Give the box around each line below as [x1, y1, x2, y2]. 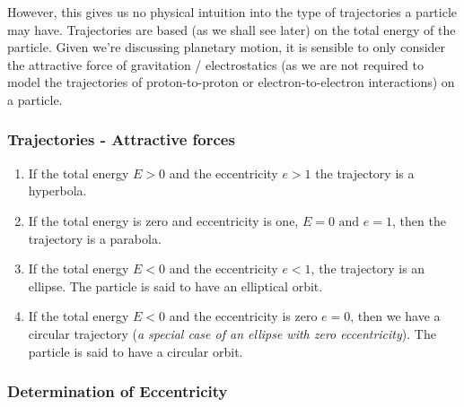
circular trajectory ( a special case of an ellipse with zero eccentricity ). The [28, 324, 436, 342]
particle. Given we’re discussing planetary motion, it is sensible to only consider [7, 38, 446, 56]
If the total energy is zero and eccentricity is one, [28, 211, 299, 229]
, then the [392, 211, 446, 229]
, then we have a [350, 307, 441, 325]
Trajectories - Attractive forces [7, 128, 235, 151]
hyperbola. [28, 181, 87, 200]
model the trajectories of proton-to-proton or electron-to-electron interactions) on [7, 73, 455, 91]
